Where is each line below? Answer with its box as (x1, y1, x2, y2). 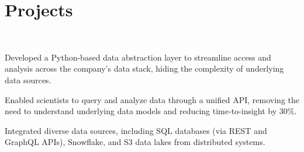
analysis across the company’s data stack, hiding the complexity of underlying (5, 62, 284, 75)
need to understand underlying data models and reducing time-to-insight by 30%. (5, 105, 297, 117)
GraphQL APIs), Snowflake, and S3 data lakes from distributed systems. (5, 136, 265, 148)
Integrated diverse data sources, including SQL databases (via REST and (5, 124, 267, 136)
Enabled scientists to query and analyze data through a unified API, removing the (5, 93, 299, 105)
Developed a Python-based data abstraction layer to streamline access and (5, 51, 271, 63)
